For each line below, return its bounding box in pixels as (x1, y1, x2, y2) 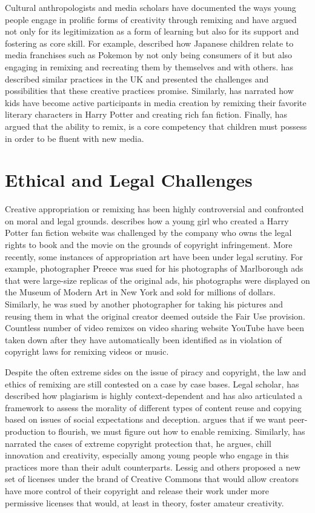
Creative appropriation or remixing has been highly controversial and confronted (5, 203, 304, 215)
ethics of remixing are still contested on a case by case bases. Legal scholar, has (5, 377, 299, 390)
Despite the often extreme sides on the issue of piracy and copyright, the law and (5, 365, 307, 378)
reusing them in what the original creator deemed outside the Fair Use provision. (5, 309, 305, 322)
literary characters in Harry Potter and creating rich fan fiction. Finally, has (5, 108, 288, 121)
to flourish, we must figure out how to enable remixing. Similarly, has (48, 424, 305, 437)
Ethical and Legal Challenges (5, 167, 253, 192)
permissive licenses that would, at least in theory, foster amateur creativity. (5, 496, 284, 509)
